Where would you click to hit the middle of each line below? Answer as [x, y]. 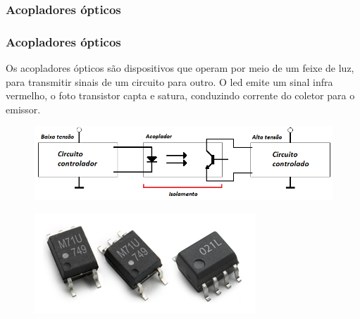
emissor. [23, 109]
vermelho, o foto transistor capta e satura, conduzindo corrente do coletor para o [180, 95]
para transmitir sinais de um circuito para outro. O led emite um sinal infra [169, 81]
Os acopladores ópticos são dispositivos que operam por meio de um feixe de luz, [180, 68]
